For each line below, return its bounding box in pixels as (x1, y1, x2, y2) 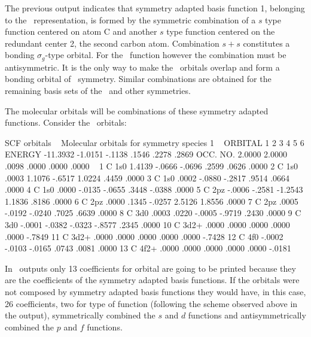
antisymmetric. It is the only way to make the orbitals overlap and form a (5, 60, 280, 73)
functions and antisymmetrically (188, 309, 306, 321)
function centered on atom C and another (5, 25, 157, 38)
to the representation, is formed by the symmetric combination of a (5, 13, 256, 26)
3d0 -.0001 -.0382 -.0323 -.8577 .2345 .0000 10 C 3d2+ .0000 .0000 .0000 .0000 (5, 218, 290, 230)
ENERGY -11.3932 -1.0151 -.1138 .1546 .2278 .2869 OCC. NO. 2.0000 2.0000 (5, 148, 287, 160)
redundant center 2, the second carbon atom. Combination (5, 37, 219, 49)
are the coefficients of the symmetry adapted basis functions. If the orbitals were (5, 274, 300, 286)
